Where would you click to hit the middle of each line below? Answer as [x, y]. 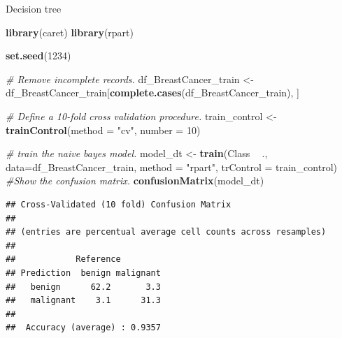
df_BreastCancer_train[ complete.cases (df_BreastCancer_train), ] [152, 93]
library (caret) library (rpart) [70, 32]
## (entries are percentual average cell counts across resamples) [166, 232]
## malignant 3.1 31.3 [83, 301]
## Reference [63, 259]
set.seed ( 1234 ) [38, 56]
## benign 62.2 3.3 [83, 287]
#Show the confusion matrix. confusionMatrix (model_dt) [135, 181]
